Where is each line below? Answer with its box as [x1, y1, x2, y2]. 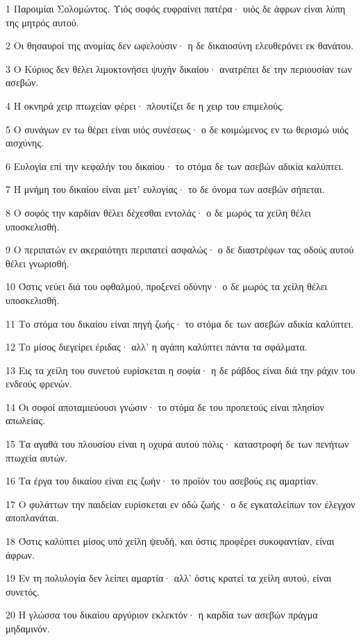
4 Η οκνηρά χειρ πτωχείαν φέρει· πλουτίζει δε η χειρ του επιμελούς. [6, 98, 285, 112]
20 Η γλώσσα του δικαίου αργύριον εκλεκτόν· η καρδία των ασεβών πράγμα [6, 607, 318, 622]
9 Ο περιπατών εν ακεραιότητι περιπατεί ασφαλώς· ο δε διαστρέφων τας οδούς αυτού [6, 242, 354, 257]
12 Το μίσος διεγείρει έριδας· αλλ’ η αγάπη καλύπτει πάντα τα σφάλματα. [6, 339, 308, 354]
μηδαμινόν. [6, 621, 50, 635]
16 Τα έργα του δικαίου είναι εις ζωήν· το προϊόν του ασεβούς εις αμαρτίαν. [6, 473, 319, 488]
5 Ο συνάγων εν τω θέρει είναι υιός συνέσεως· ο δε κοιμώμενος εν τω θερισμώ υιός [6, 121, 349, 136]
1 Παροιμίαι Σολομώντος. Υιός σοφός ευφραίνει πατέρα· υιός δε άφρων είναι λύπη [6, 1, 346, 15]
